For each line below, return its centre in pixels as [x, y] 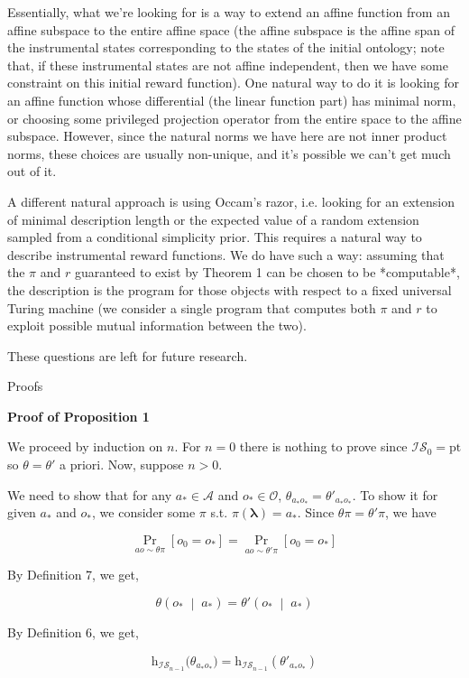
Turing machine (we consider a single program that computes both [192, 307]
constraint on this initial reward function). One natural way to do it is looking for [233, 83]
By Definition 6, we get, [73, 632]
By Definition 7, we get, [73, 575]
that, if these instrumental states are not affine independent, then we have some [228, 65]
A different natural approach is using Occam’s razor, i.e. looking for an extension [231, 201]
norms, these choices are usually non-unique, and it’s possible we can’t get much [229, 153]
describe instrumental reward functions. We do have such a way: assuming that [226, 254]
